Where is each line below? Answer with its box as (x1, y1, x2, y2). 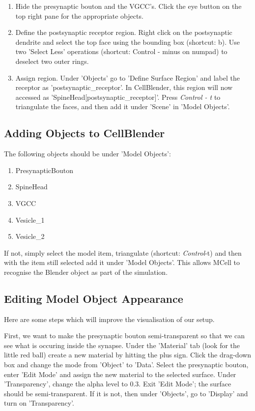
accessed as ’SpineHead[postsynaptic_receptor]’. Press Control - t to (15, 91, 221, 102)
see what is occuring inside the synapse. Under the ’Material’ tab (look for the (4, 340, 240, 350)
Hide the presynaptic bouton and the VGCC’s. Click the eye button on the (15, 1, 242, 11)
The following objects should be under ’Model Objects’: (4, 148, 171, 159)
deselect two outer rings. (15, 56, 89, 66)
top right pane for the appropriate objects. (15, 10, 143, 21)
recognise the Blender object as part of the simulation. (4, 266, 168, 277)
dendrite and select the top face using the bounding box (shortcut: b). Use (15, 36, 240, 47)
